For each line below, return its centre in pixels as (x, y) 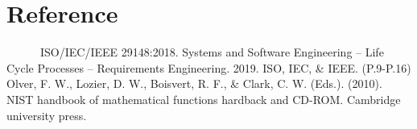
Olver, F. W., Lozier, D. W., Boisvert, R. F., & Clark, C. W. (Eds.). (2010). (194, 83)
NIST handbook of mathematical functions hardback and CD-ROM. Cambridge (204, 99)
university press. (47, 115)
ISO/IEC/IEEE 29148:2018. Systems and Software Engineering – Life (212, 52)
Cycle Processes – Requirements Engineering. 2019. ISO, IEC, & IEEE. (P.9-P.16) (209, 67)
